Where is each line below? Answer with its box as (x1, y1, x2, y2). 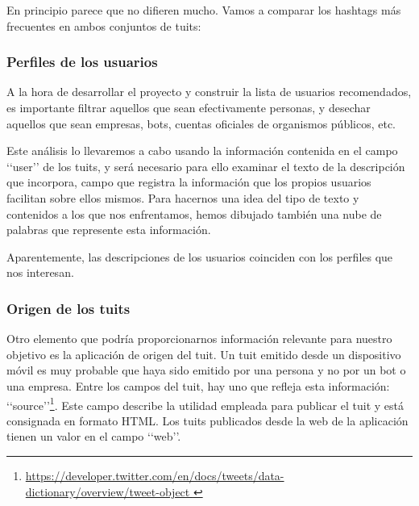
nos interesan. (6, 264, 74, 281)
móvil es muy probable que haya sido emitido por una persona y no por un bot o (6, 362, 406, 378)
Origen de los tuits (6, 298, 131, 318)
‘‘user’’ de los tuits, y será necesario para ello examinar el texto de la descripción (6, 157, 405, 174)
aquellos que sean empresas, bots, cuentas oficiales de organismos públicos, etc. (6, 115, 396, 132)
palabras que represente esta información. (6, 221, 211, 238)
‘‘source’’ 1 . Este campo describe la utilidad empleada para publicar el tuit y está (6, 394, 404, 413)
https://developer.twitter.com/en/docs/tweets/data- (25, 466, 284, 483)
